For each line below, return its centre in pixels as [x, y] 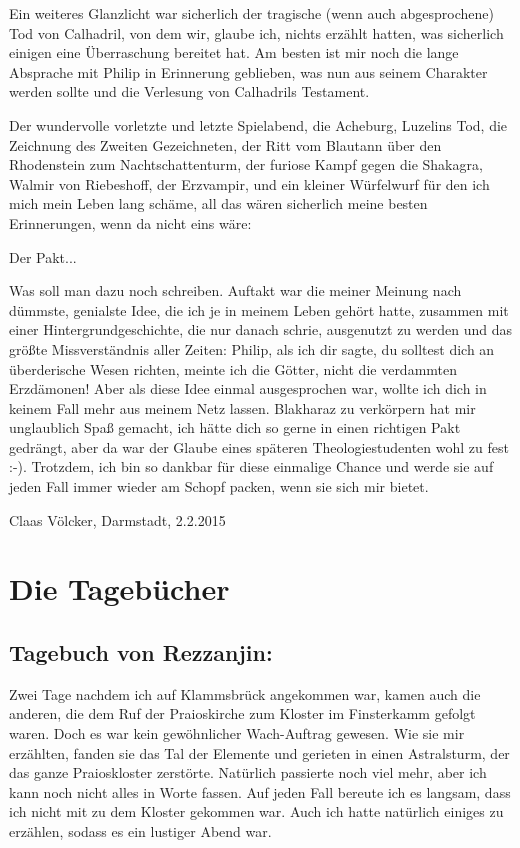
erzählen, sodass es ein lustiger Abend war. [140, 830]
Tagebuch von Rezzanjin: [141, 652]
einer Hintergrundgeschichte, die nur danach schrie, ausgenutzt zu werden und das [260, 329]
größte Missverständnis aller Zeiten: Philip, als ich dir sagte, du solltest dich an [252, 348]
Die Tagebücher [119, 588]
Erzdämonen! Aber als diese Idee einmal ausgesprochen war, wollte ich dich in [248, 388]
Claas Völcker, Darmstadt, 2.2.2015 [117, 519]
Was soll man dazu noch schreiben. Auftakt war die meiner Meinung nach [235, 290]
